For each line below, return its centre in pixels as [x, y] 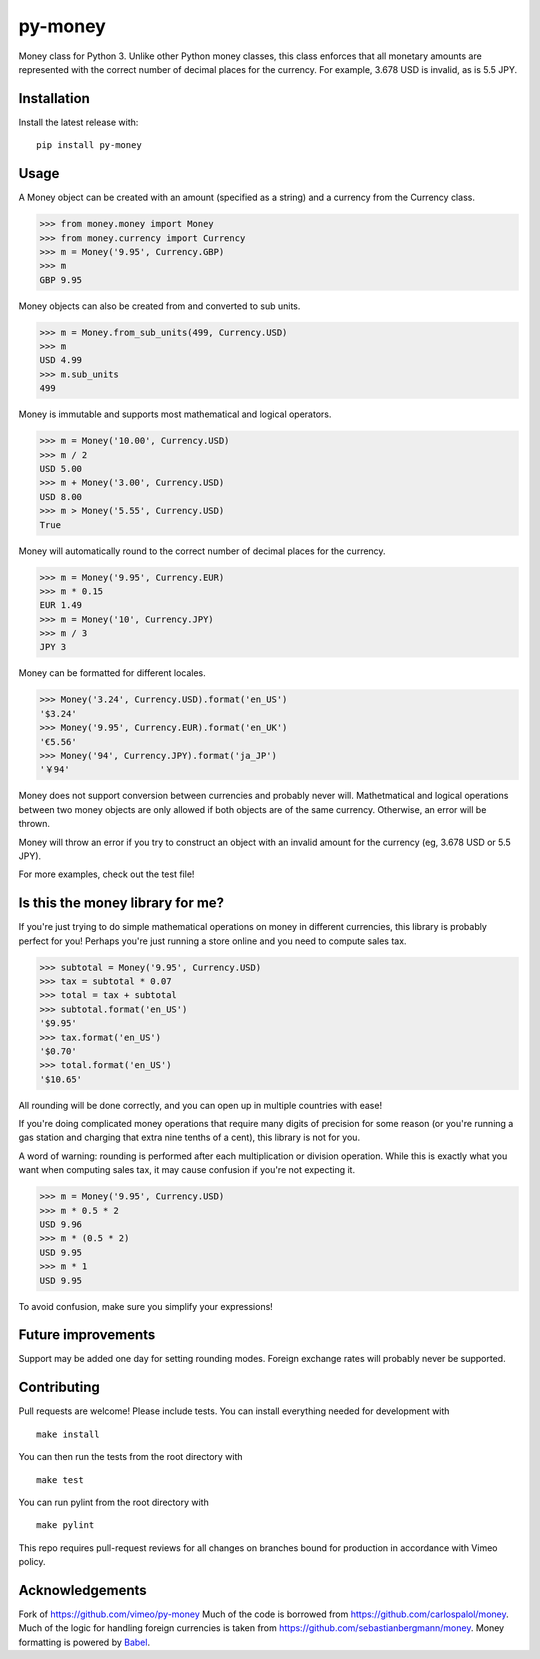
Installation [54, 98]
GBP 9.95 [61, 279]
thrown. [34, 824]
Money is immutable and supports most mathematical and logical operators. [175, 414]
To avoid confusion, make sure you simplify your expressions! [146, 1306]
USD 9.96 [61, 1224]
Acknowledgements [82, 1590]
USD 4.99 [61, 360]
